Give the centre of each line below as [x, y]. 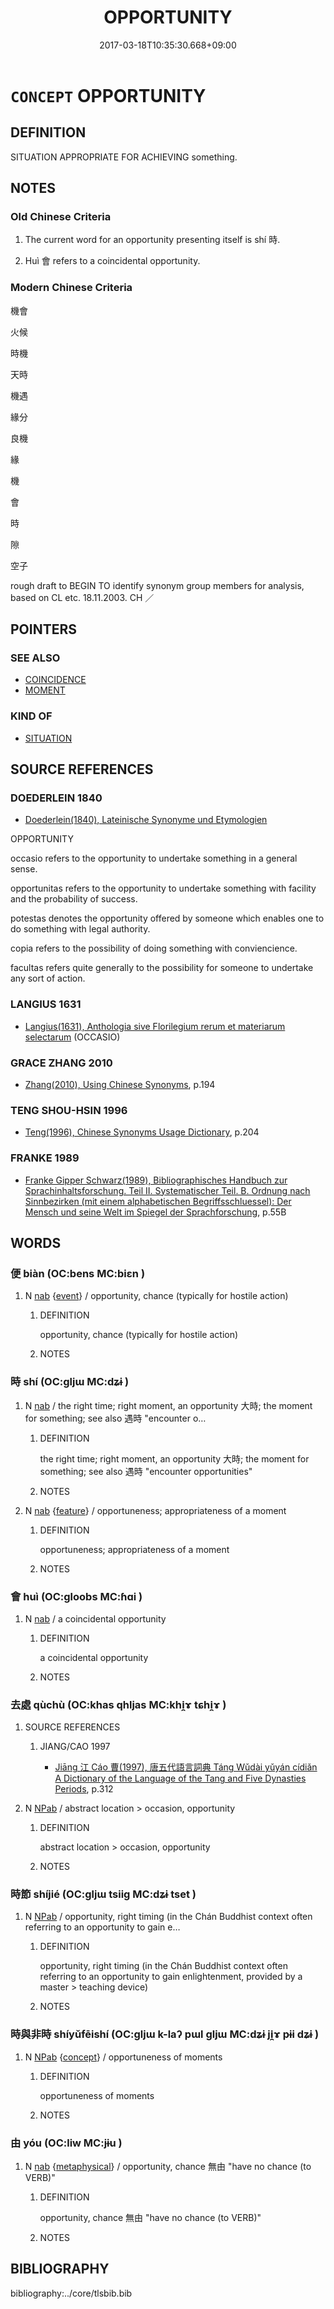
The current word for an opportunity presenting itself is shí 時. [152, 240]
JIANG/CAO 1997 [75, 1747]
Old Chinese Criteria [61, 217]
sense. [24, 869]
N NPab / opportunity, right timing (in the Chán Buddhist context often [168, 1917]
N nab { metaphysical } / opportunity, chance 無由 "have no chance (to [168, 2167]
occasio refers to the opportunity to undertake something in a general [154, 858]
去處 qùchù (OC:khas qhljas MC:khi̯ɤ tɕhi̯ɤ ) [118, 1704]
